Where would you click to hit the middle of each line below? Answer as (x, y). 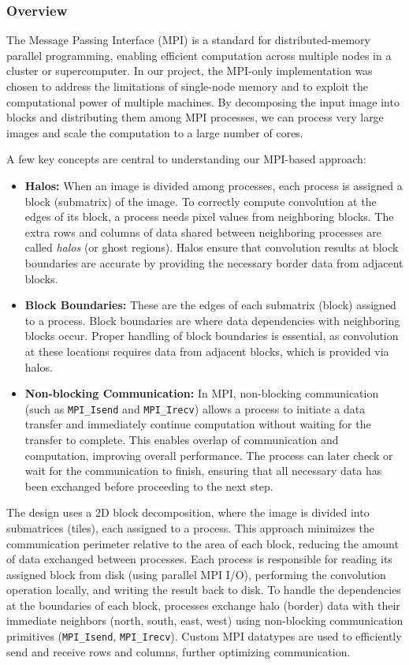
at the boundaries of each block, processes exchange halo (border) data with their (203, 605)
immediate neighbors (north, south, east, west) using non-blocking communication (205, 620)
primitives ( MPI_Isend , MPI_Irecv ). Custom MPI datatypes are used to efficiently (204, 636)
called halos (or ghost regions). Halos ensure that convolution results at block (212, 247)
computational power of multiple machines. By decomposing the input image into (203, 101)
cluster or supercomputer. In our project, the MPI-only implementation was (190, 71)
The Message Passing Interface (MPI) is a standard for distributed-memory (188, 40)
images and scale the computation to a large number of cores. (155, 132)
